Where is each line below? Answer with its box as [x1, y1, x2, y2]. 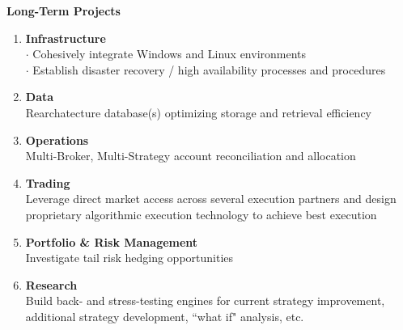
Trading [25, 174, 70, 191]
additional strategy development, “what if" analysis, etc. [25, 307, 304, 324]
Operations [25, 131, 89, 148]
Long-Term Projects [6, 2, 121, 19]
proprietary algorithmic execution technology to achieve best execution [25, 205, 377, 222]
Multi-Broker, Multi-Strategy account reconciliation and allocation [25, 147, 356, 164]
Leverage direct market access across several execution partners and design [25, 190, 397, 207]
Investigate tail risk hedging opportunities [25, 249, 234, 266]
